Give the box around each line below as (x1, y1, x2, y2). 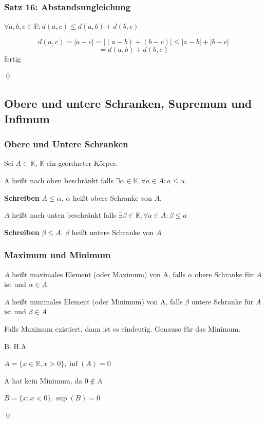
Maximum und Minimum (4, 248, 111, 261)
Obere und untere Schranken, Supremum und (4, 95, 252, 111)
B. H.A (4, 340, 27, 351)
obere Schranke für (195, 268, 254, 279)
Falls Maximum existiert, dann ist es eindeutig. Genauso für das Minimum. (4, 323, 241, 334)
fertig (4, 53, 21, 64)
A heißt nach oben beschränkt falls (4, 175, 113, 185)
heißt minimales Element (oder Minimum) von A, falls (12, 296, 183, 306)
